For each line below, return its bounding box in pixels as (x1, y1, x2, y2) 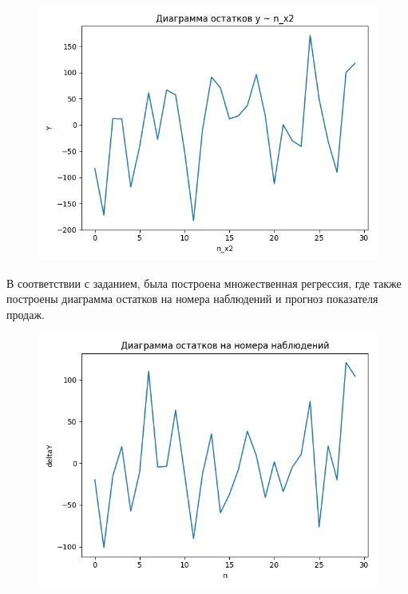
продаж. (6, 305, 45, 322)
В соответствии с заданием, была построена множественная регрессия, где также (6, 274, 402, 291)
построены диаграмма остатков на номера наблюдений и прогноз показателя (6, 290, 378, 307)
